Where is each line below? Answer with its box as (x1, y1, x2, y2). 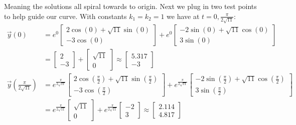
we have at (167, 10, 200, 21)
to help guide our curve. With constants (4, 10, 127, 21)
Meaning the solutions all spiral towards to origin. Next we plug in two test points (4, 1, 257, 11)
